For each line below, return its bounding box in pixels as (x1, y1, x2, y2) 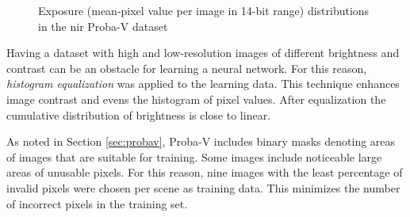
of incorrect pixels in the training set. (6, 195, 188, 211)
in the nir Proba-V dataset (38, 17, 168, 34)
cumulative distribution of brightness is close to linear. (6, 106, 271, 123)
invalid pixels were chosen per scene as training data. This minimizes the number (6, 179, 400, 196)
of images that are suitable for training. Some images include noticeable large (6, 148, 382, 165)
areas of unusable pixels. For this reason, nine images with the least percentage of (6, 164, 403, 181)
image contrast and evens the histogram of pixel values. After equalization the (6, 90, 386, 107)
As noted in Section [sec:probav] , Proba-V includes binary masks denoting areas (6, 133, 396, 150)
